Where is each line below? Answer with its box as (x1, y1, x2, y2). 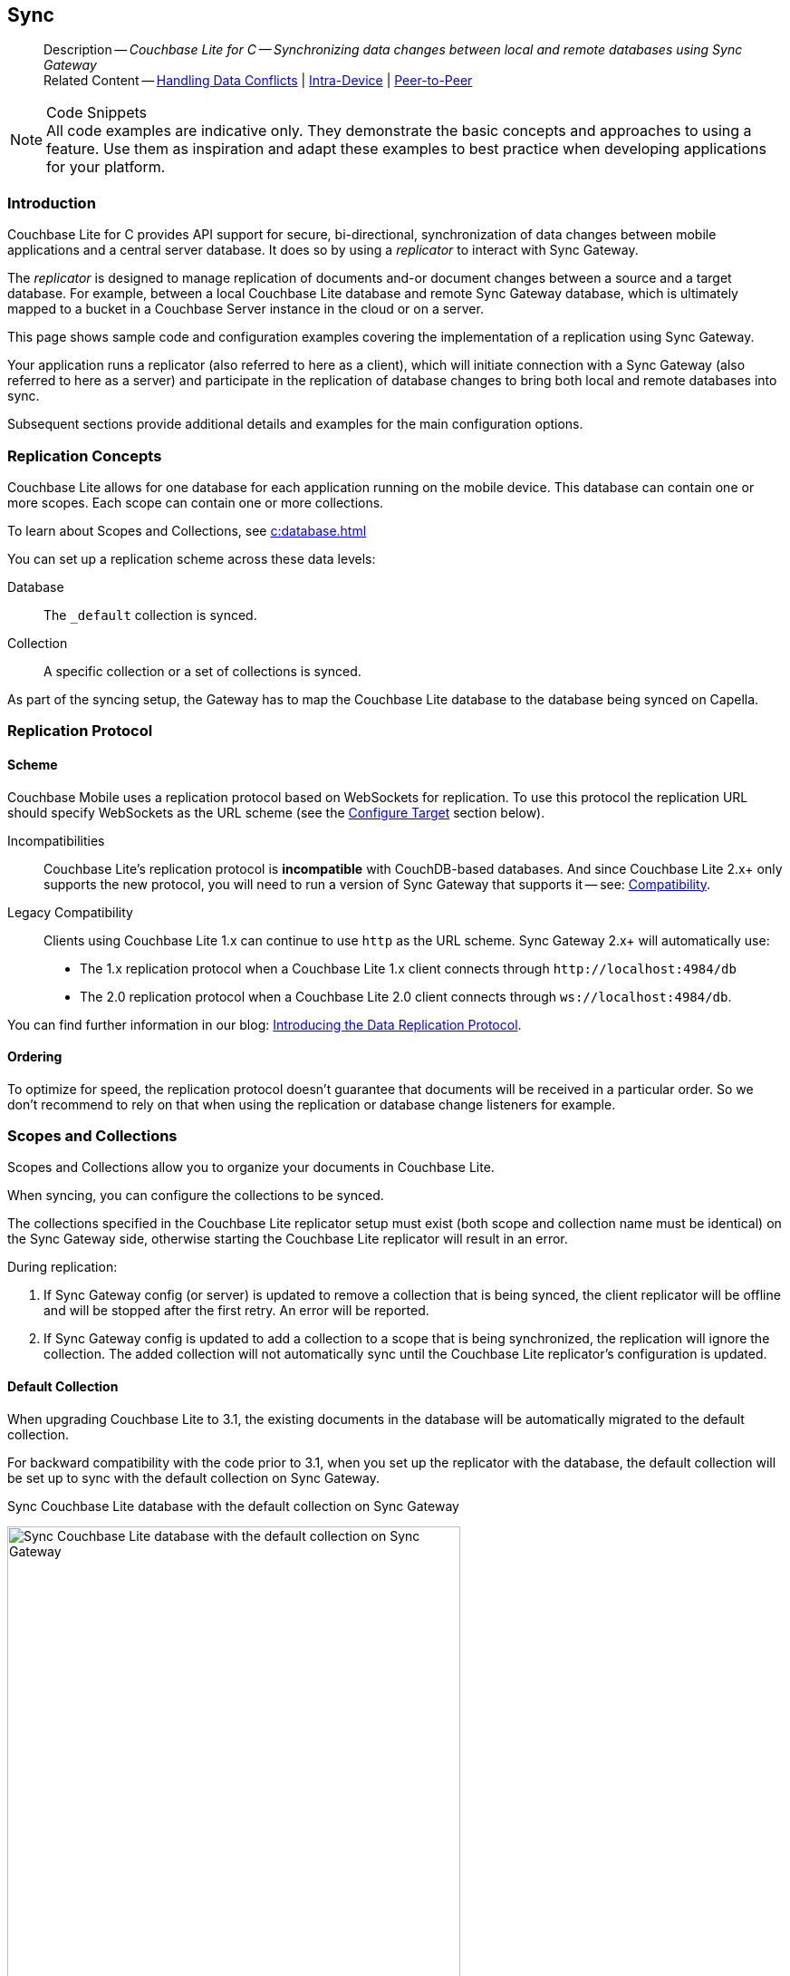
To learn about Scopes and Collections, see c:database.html (7, 522, 367, 538)
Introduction (7, 193, 96, 212)
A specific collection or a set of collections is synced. (43, 663, 361, 679)
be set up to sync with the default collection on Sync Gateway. (7, 1469, 380, 1486)
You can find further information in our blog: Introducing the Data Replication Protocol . (7, 1016, 522, 1032)
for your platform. (46, 158, 166, 177)
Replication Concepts (7, 446, 162, 465)
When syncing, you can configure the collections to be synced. (7, 1187, 384, 1204)
